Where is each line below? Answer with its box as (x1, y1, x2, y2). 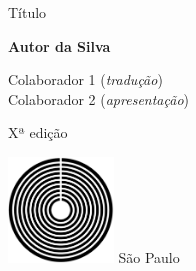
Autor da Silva (8, 35, 111, 56)
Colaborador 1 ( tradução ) (8, 69, 163, 90)
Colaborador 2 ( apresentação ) (8, 88, 189, 109)
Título (8, 2, 47, 22)
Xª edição (8, 122, 68, 143)
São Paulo (118, 246, 180, 267)
